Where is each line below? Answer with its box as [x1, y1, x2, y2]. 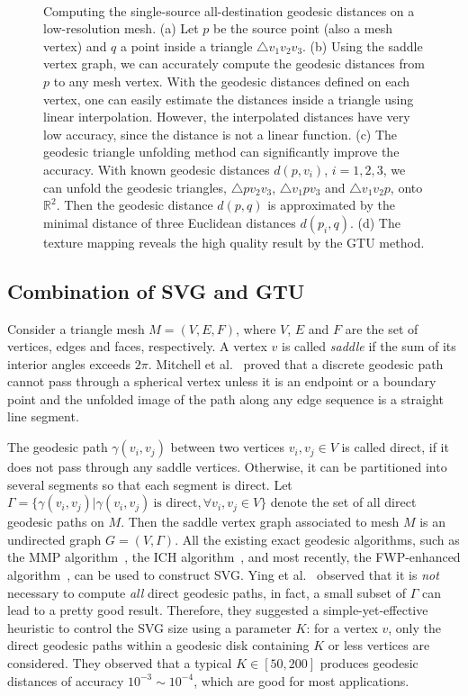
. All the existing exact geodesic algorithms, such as [175, 529, 460, 548]
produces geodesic [319, 654, 418, 673]
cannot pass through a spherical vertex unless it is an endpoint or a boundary [7, 372, 436, 391]
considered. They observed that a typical [7, 654, 232, 673]
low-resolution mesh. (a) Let [43, 19, 199, 38]
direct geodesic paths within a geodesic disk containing [7, 636, 310, 655]
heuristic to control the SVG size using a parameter [7, 618, 292, 637]
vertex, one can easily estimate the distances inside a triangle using [43, 89, 414, 108]
